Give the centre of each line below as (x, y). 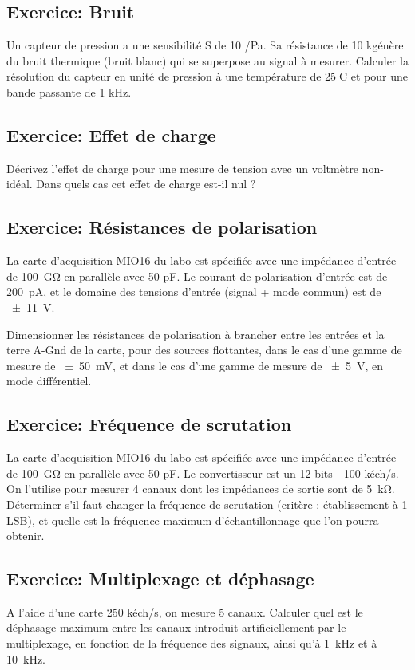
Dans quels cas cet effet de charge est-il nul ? (146, 184)
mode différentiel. (49, 381)
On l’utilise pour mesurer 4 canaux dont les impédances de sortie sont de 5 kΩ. (201, 489)
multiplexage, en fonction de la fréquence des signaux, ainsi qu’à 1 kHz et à (192, 643)
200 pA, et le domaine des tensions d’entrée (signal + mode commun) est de (194, 292)
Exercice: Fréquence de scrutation (149, 424)
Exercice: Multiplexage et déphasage (160, 579)
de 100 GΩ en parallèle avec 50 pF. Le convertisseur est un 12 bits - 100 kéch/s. (203, 473)
